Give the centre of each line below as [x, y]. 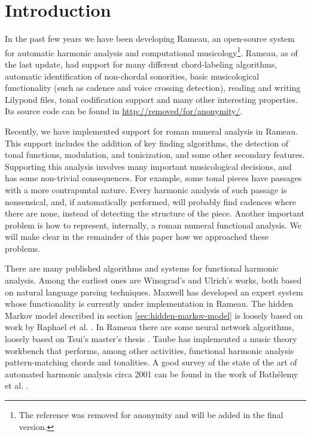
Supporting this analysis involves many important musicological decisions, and [148, 166]
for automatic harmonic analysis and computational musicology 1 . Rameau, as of [151, 51]
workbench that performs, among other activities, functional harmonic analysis [150, 350]
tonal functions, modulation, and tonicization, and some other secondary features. [155, 155]
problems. [23, 248]
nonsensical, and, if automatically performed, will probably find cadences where [150, 201]
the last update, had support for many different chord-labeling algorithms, [141, 64]
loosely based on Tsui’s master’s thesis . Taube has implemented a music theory [151, 339]
